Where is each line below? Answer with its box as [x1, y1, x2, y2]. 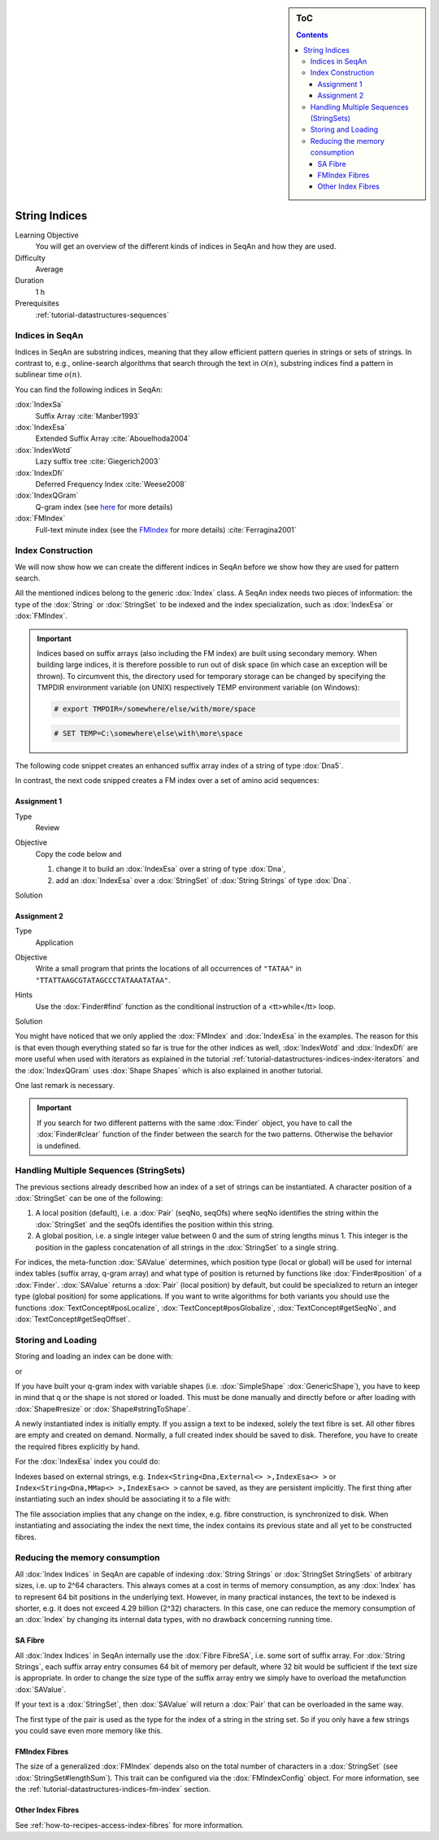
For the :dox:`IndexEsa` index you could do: [15, 1456, 160, 1467]
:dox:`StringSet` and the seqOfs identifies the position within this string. [35, 1220, 275, 1229]
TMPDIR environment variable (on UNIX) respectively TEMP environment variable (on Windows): [37, 683, 360, 693]
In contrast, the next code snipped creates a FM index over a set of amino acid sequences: [15, 776, 319, 785]
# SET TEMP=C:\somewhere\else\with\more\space [54, 729, 243, 737]
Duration [15, 276, 45, 285]
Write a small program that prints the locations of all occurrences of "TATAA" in [35, 963, 302, 973]
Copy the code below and [35, 849, 122, 859]
